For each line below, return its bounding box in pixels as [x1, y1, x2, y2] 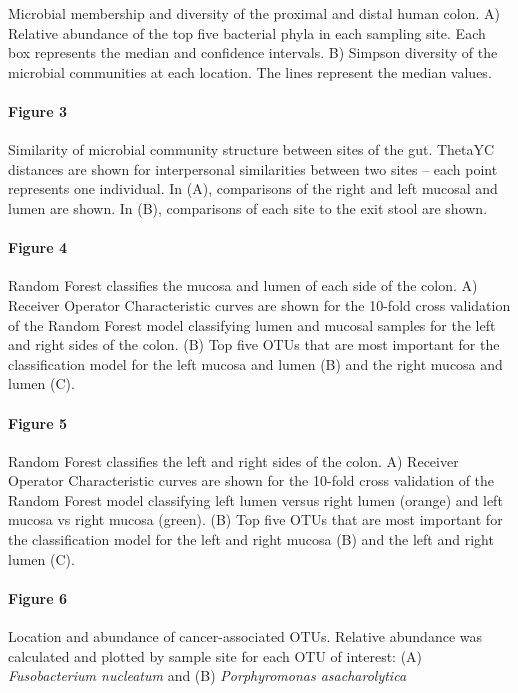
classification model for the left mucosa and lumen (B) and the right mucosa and [8, 353, 503, 374]
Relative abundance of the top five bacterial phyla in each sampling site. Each [8, 22, 486, 43]
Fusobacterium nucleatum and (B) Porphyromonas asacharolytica [8, 665, 407, 686]
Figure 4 [8, 237, 68, 258]
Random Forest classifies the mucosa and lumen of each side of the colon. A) [8, 275, 478, 296]
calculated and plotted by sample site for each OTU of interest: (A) [8, 645, 423, 666]
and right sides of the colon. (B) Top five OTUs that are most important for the [8, 334, 500, 355]
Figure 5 [8, 412, 68, 433]
